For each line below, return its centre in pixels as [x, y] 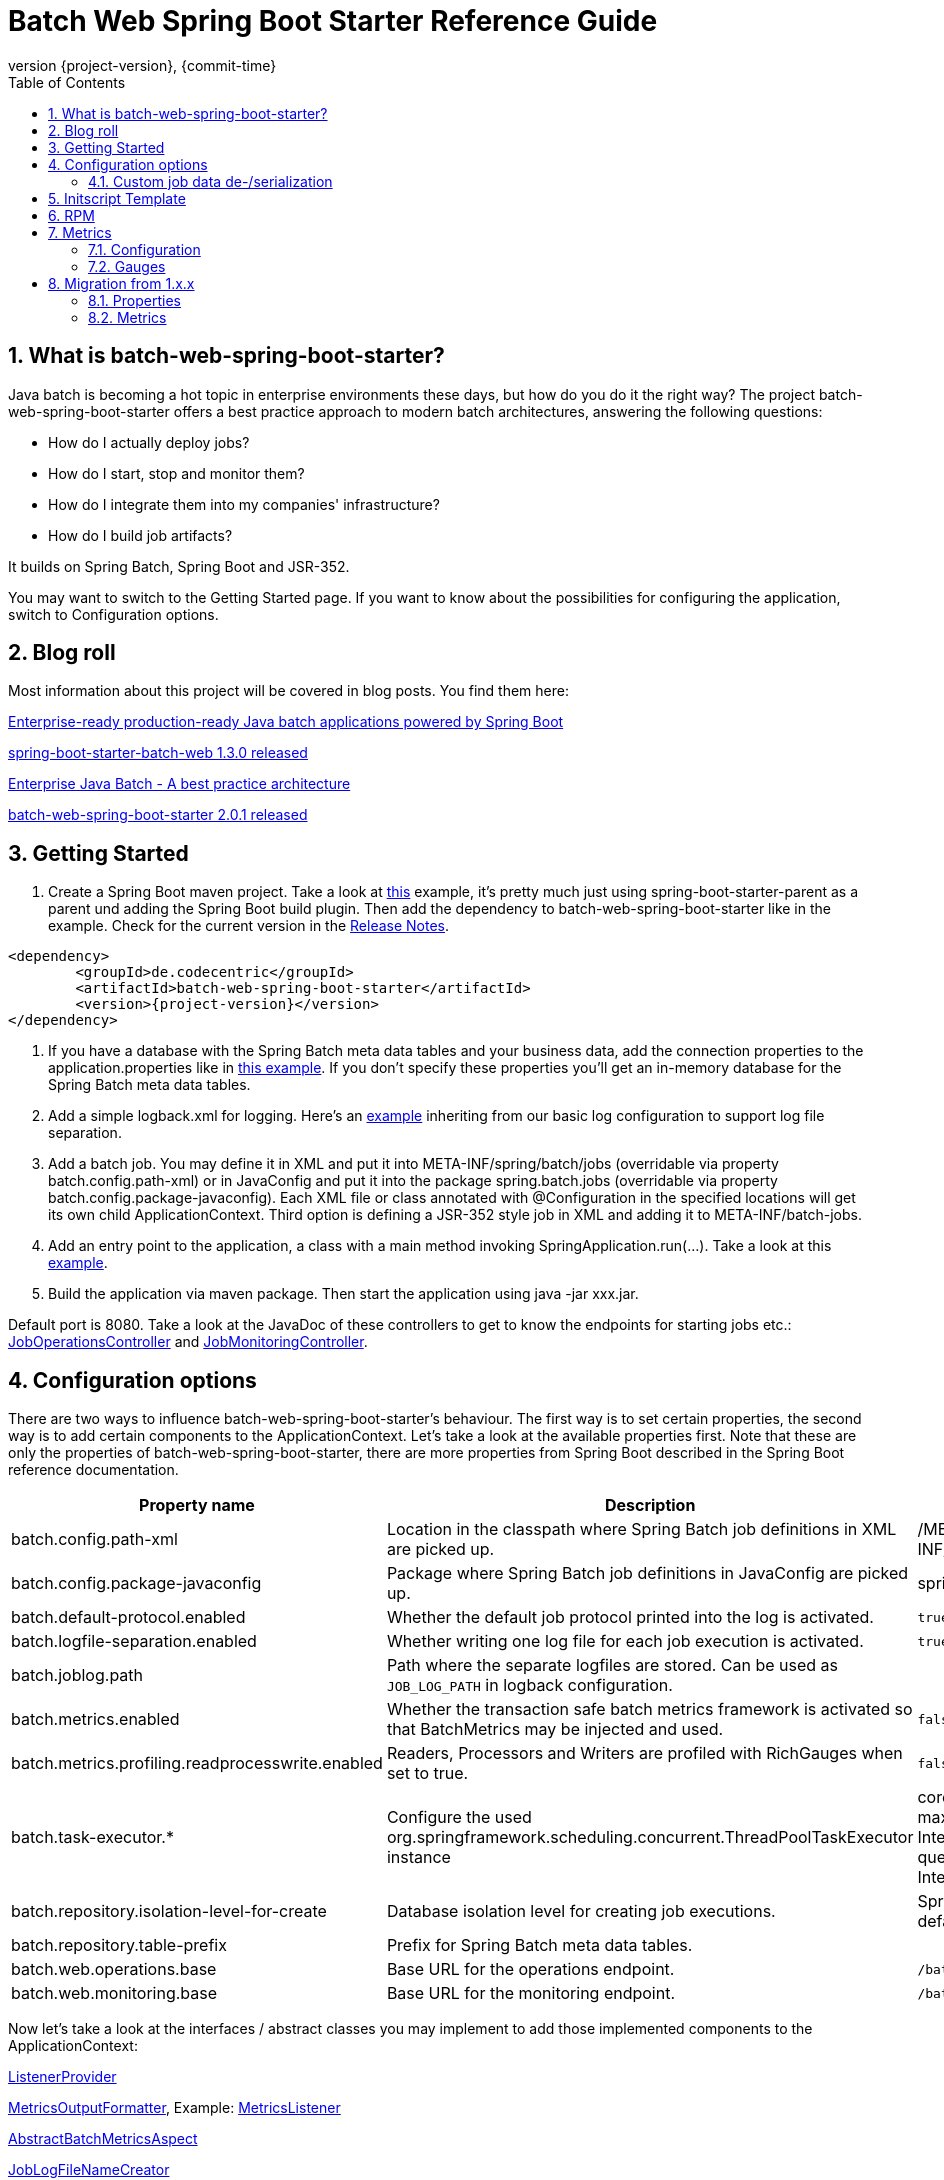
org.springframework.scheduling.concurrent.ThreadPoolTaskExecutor [650, 1837]
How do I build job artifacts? [140, 535]
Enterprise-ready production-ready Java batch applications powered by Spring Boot [286, 722]
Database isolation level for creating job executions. [581, 1911]
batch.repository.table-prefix [119, 1945]
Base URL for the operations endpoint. [530, 1969]
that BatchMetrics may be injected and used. [555, 1729]
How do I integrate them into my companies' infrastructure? [244, 504]
